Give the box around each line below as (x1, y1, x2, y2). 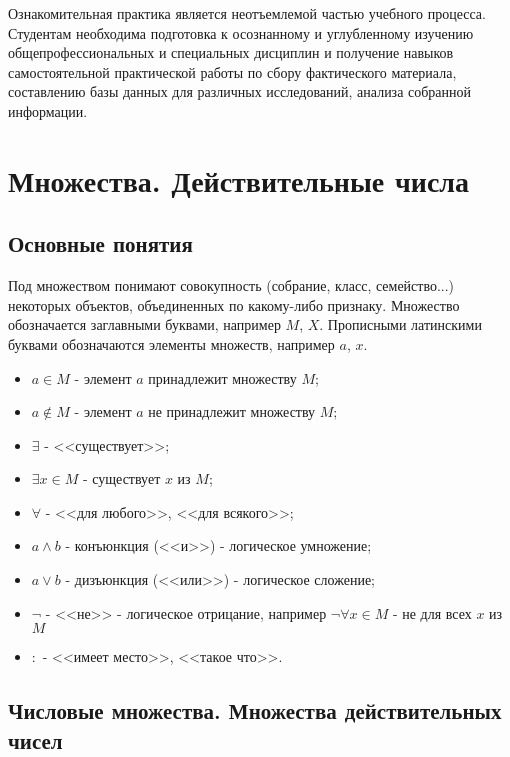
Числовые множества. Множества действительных (8, 695, 502, 726)
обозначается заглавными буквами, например (8, 314, 281, 335)
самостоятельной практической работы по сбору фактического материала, (8, 61, 457, 82)
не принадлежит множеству (148, 401, 316, 422)
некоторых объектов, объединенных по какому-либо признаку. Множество (8, 294, 460, 315)
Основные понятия (8, 228, 193, 259)
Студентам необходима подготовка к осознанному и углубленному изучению (8, 22, 474, 43)
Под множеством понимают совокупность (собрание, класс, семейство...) (8, 275, 455, 296)
